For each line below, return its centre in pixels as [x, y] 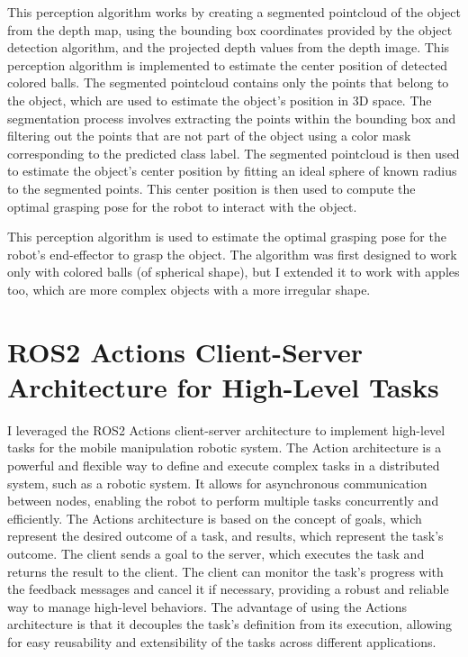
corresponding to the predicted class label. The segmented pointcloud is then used [234, 153]
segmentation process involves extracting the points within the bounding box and [232, 118]
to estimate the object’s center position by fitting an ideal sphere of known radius [232, 171]
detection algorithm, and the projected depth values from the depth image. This [229, 47]
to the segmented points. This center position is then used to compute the [211, 188]
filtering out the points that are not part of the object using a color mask [209, 136]
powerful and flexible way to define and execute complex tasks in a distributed [224, 465]
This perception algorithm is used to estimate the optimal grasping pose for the [227, 237]
